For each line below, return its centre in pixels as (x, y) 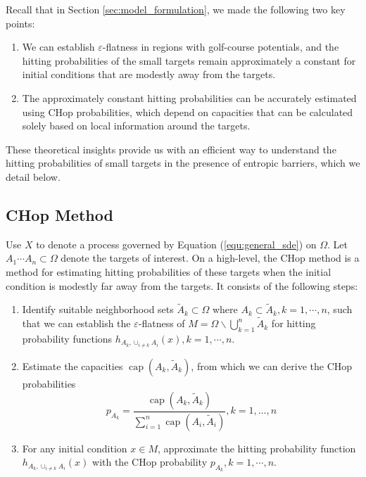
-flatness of (162, 323)
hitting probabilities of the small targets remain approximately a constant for (189, 60)
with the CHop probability (150, 462)
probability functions (67, 338)
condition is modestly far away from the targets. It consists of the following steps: (182, 285)
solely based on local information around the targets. (136, 126)
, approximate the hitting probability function (257, 448)
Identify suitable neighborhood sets (98, 309)
